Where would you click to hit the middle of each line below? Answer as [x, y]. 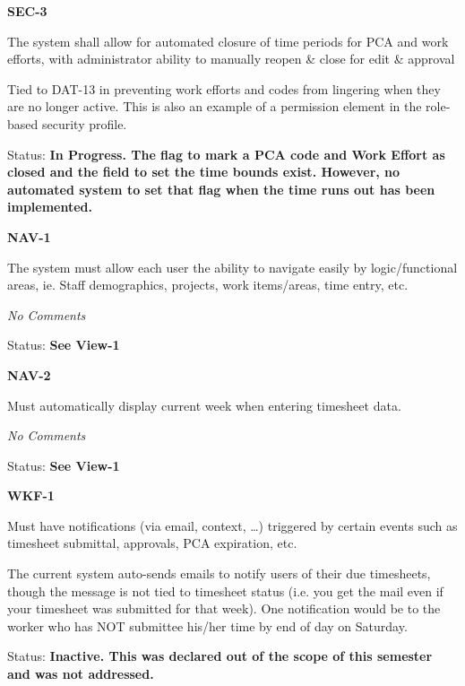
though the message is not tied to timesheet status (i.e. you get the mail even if [225, 590]
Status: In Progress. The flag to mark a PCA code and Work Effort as [226, 154]
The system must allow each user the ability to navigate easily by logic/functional [232, 267]
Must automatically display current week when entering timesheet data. [204, 405]
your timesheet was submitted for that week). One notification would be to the [224, 608]
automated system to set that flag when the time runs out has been [221, 189]
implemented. [50, 207]
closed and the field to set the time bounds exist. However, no [204, 172]
